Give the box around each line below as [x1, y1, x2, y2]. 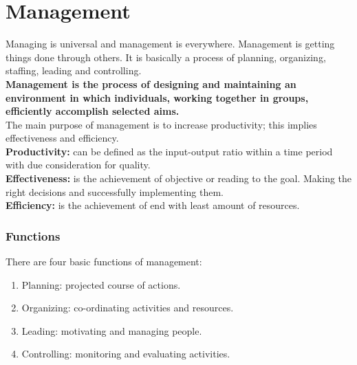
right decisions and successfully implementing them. [6, 184, 224, 199]
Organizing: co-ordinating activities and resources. [21, 300, 234, 315]
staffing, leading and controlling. [6, 63, 142, 78]
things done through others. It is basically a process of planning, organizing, [6, 49, 326, 64]
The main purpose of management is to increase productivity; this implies [6, 117, 317, 131]
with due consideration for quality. [6, 157, 151, 172]
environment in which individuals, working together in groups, [6, 90, 309, 104]
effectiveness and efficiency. [6, 131, 119, 145]
